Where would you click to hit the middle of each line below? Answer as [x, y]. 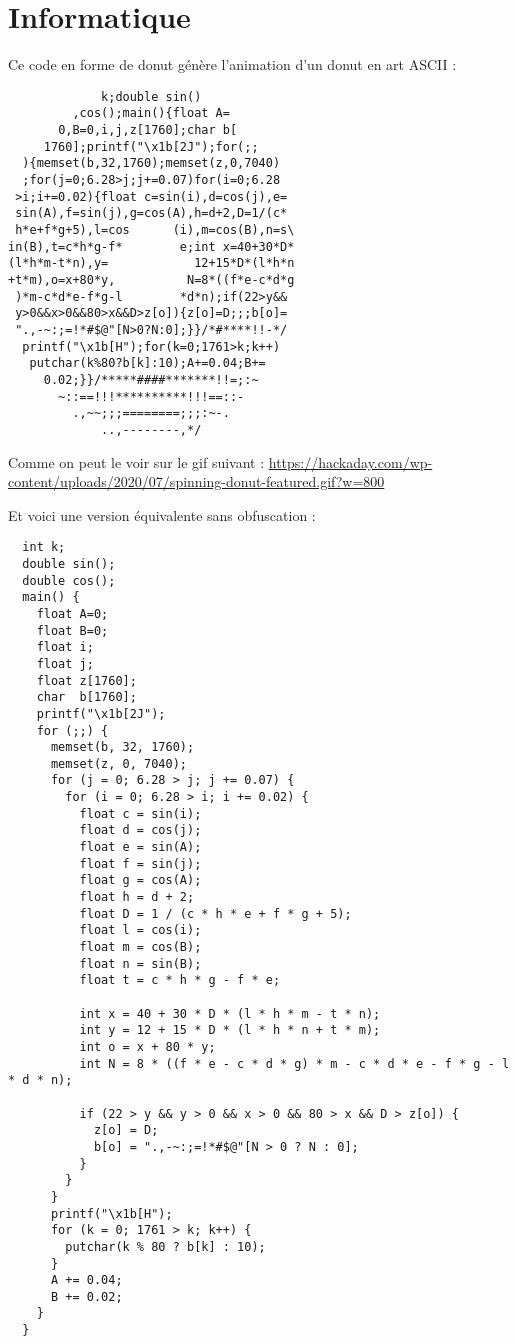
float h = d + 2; [137, 897]
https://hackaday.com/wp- [350, 461]
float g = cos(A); [140, 880]
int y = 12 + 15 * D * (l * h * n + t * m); [230, 1030]
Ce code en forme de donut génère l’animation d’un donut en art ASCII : [232, 64]
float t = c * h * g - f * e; [180, 980]
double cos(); [69, 580]
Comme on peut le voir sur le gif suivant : [136, 461]
